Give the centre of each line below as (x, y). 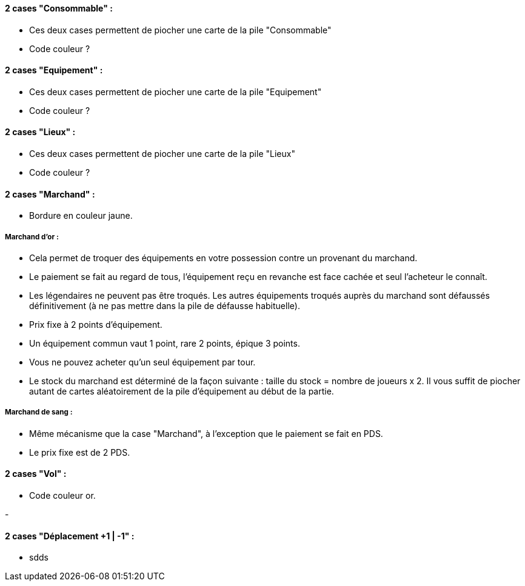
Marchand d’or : (32, 237)
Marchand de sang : (39, 412)
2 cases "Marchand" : (50, 194)
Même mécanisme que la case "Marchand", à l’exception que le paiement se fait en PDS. (206, 433)
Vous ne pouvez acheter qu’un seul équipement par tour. (142, 362)
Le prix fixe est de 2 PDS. (80, 452)
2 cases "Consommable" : (59, 8)
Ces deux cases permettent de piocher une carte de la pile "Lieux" (162, 154)
